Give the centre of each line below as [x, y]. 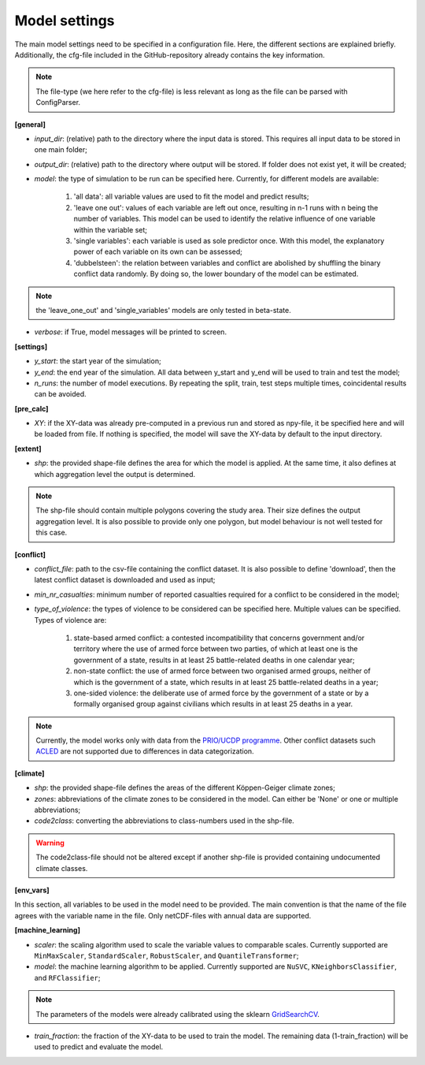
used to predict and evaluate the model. [99, 1047]
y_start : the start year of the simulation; [98, 361]
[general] [30, 124]
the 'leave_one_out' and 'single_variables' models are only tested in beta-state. [163, 310]
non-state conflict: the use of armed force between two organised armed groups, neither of [222, 671]
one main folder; [61, 150]
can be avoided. [60, 394]
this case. [52, 533]
